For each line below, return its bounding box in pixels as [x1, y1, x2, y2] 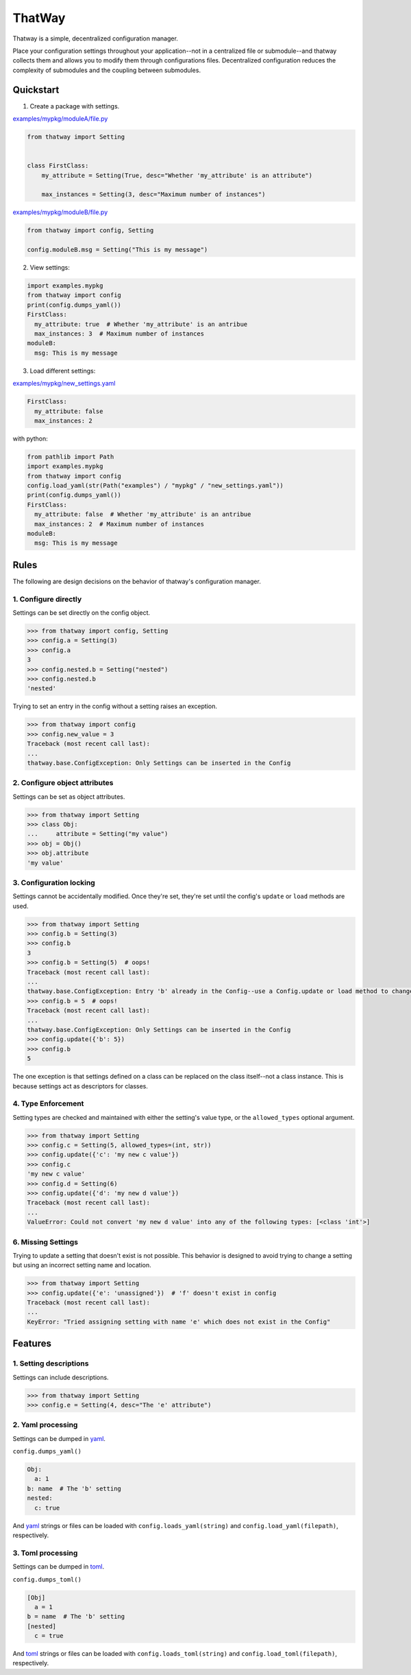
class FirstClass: [27, 162, 89, 169]
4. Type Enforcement [12, 1099, 84, 1108]
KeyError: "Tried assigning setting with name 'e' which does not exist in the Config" [27, 1317, 331, 1326]
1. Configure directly [12, 594, 82, 604]
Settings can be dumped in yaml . [12, 1434, 106, 1442]
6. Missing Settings [12, 1237, 79, 1247]
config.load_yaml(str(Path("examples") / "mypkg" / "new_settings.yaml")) [27, 482, 284, 490]
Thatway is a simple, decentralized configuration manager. [12, 34, 178, 43]
